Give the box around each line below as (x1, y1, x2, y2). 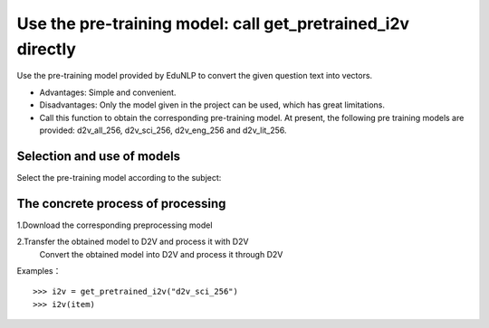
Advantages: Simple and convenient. (39, 87, 177, 98)
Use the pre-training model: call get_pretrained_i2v (16, 14, 410, 33)
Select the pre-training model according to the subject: (16, 172, 222, 183)
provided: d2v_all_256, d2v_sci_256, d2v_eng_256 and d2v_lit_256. (39, 125, 287, 136)
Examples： (16, 265, 62, 276)
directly (16, 39, 77, 59)
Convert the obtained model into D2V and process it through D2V (39, 248, 283, 259)
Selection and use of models (16, 148, 181, 164)
